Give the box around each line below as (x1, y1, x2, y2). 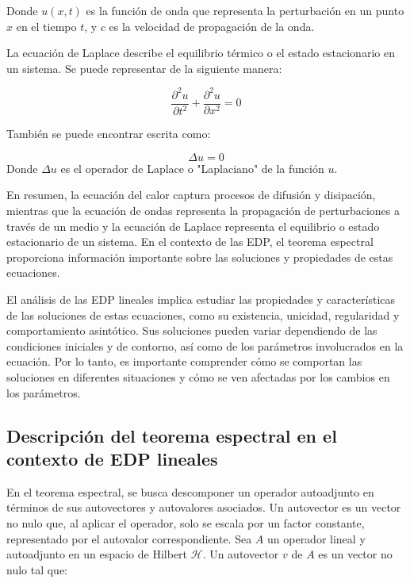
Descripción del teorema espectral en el (6, 423, 337, 447)
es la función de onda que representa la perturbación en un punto (86, 2, 404, 18)
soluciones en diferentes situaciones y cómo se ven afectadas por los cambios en (6, 369, 390, 385)
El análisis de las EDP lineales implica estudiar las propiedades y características (6, 291, 396, 308)
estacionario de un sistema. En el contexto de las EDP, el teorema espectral (6, 233, 374, 250)
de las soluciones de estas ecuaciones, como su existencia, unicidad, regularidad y (6, 306, 400, 323)
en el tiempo (16, 17, 77, 34)
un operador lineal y (267, 530, 366, 547)
